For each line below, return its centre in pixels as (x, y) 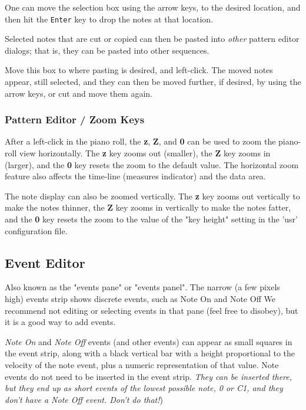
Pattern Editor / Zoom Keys (75, 119)
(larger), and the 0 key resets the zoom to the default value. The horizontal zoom (152, 164)
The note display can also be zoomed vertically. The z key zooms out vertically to (152, 196)
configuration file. (36, 230)
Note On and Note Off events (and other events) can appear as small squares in (149, 341)
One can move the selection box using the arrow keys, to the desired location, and (153, 7)
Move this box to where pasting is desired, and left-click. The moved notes (139, 70)
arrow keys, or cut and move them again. (79, 93)
